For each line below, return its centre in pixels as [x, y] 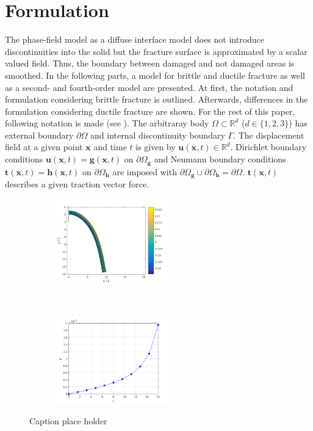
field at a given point [44, 147]
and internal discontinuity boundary [158, 135]
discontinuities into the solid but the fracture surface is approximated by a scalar [156, 51]
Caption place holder [68, 420]
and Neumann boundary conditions [220, 159]
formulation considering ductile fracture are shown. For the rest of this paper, [150, 111]
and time [110, 147]
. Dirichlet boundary [268, 147]
